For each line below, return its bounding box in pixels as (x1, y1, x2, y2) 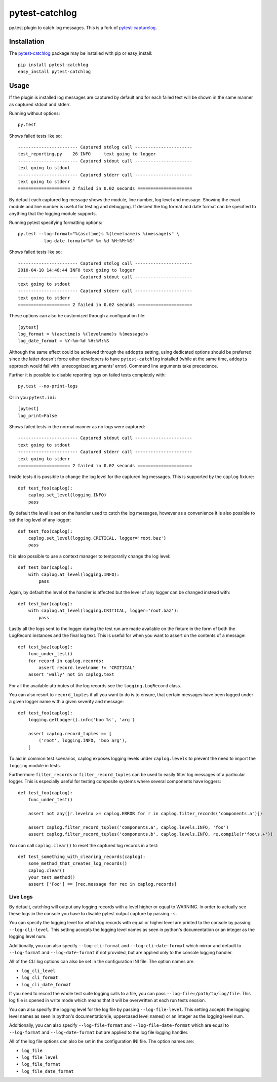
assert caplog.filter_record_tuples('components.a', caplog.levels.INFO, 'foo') (28, 824, 229, 830)
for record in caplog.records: (28, 658, 104, 664)
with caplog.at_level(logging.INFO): (28, 571, 119, 577)
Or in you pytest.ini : (9, 394, 57, 400)
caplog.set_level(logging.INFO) (28, 492, 107, 498)
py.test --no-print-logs (18, 383, 78, 389)
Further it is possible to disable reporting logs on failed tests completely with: (9, 372, 166, 378)
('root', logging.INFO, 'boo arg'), (39, 738, 128, 744)
